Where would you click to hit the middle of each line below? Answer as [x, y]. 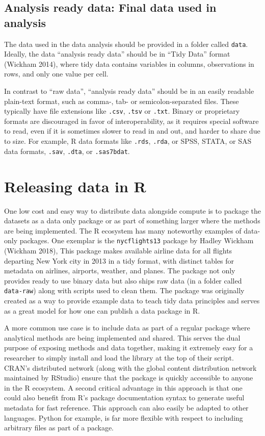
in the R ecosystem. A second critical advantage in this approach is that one [123, 387]
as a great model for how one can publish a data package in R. [102, 310]
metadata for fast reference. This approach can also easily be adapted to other [126, 407]
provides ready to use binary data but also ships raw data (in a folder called [123, 280]
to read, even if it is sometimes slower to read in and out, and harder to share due [132, 131]
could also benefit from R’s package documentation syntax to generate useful [124, 397]
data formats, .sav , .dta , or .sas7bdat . [67, 151]
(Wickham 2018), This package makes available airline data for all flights [118, 250]
